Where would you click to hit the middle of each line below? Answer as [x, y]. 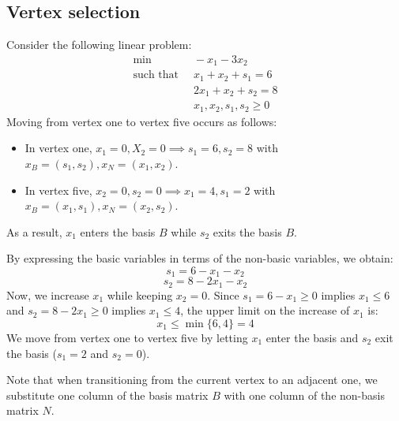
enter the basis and [312, 337]
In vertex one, [58, 148]
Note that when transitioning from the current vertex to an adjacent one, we [192, 380]
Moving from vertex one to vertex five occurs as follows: [142, 121]
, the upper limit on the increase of [265, 310]
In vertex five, [58, 190]
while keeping [140, 294]
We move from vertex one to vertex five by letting [127, 337]
